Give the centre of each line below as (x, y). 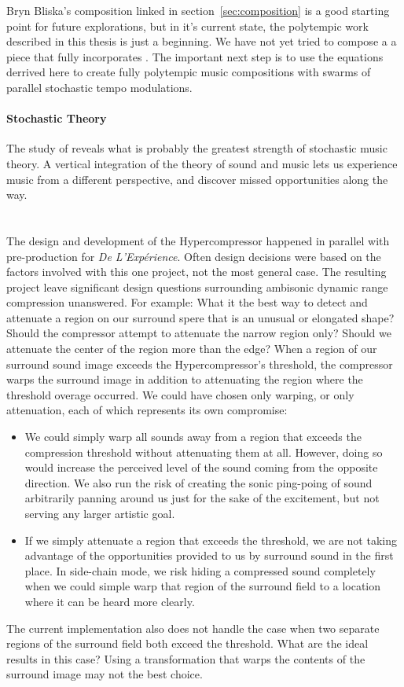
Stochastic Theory (57, 118)
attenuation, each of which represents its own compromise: (147, 410)
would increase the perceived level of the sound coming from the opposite (201, 467)
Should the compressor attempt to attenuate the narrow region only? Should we (199, 333)
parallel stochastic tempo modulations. (99, 87)
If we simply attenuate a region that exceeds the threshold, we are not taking (211, 540)
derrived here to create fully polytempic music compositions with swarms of (189, 72)
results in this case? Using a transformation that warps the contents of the (186, 658)
